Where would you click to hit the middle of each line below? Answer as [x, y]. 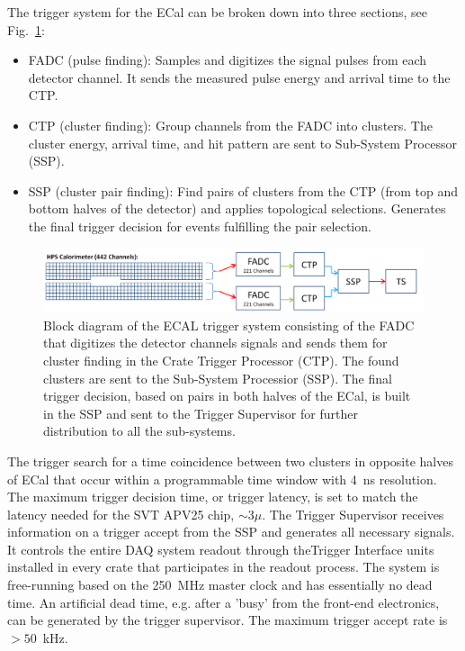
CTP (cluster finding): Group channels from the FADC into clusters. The [230, 125]
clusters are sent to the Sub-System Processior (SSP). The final [218, 378]
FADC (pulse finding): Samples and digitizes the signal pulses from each [228, 60]
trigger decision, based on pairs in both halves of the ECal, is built [227, 396]
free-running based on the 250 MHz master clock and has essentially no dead [220, 585]
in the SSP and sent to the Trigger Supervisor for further [201, 413]
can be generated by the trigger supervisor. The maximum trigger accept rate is [228, 620]
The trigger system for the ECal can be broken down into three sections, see [217, 12]
